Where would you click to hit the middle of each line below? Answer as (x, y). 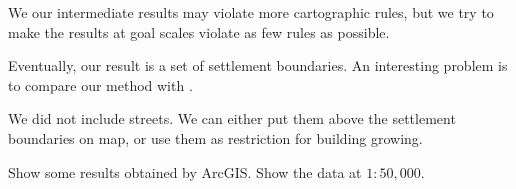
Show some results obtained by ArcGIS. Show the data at (185, 171)
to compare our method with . (100, 84)
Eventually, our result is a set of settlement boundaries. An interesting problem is (258, 65)
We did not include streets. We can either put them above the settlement (232, 118)
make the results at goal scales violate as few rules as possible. (199, 31)
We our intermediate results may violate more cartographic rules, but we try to (251, 12)
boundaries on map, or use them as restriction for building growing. (215, 137)
